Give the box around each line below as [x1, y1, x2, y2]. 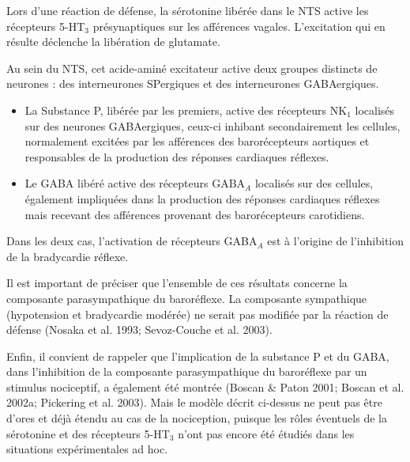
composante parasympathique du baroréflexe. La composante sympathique [6, 290, 367, 306]
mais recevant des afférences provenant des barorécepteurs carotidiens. [24, 206, 365, 222]
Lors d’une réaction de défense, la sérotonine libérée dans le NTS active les [6, 2, 369, 18]
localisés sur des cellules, [254, 175, 374, 191]
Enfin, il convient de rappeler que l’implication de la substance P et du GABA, [6, 347, 389, 364]
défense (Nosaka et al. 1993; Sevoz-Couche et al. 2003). [6, 321, 273, 338]
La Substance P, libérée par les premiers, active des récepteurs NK [24, 101, 348, 118]
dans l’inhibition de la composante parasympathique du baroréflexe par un [6, 363, 367, 380]
